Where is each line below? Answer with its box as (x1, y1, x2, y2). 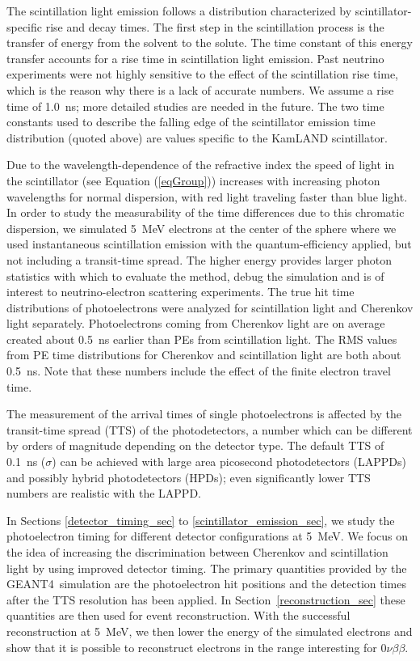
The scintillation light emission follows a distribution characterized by (6, 2, 352, 19)
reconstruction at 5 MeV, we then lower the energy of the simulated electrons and (6, 622, 413, 639)
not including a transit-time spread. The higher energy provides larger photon (6, 251, 392, 268)
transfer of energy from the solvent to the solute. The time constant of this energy (6, 34, 413, 51)
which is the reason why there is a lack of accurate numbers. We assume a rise (6, 81, 394, 98)
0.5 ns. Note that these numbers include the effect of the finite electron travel (6, 362, 391, 379)
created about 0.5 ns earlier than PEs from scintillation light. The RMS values (6, 330, 397, 347)
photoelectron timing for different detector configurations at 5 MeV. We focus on (6, 528, 408, 544)
